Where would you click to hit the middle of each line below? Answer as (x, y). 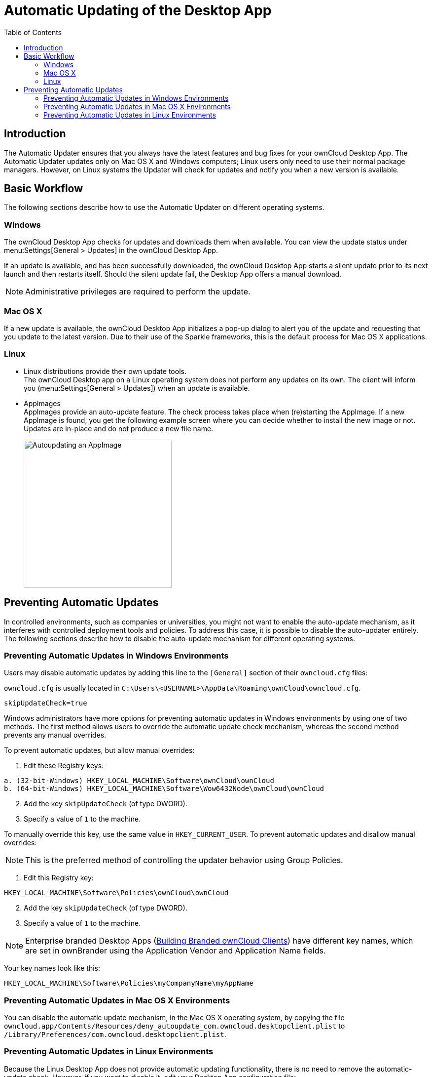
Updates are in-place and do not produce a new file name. (119, 428)
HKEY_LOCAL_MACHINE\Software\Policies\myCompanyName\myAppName (129, 983)
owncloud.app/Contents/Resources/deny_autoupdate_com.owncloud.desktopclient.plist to (175, 1026)
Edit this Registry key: (59, 878)
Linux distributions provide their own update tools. (105, 371)
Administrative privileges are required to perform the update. (138, 292)
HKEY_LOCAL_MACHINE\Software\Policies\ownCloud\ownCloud (116, 893)
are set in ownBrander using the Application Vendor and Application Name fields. (176, 951)
